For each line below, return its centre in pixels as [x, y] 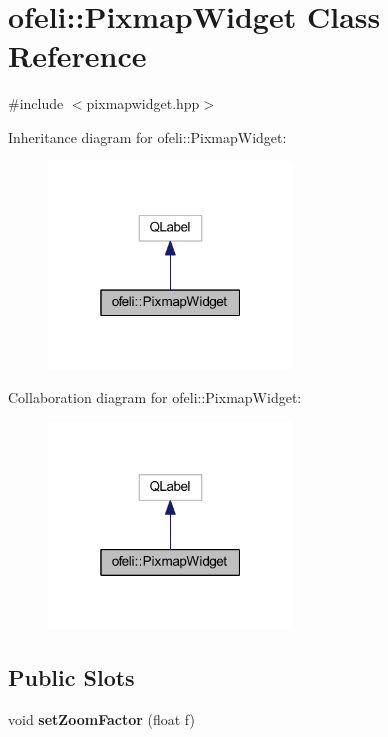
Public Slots [71, 676]
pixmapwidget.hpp [143, 103]
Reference [77, 55]
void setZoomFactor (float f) [101, 718]
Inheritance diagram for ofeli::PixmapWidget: [147, 136]
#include [36, 103]
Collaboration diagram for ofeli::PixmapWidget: [155, 396]
